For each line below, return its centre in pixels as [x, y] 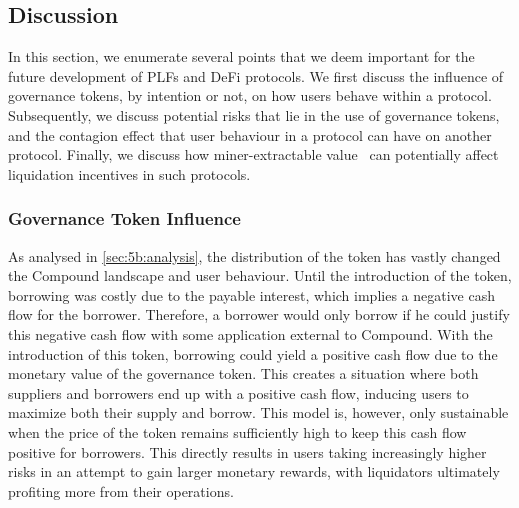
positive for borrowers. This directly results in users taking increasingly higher [247, 451]
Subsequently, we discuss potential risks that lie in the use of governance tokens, [254, 114]
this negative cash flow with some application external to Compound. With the [250, 333]
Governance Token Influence [124, 218]
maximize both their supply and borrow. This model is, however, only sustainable [258, 412]
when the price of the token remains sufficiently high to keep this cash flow [237, 431]
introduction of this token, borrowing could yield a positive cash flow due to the [253, 353]
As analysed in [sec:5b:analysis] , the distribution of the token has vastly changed [254, 255]
